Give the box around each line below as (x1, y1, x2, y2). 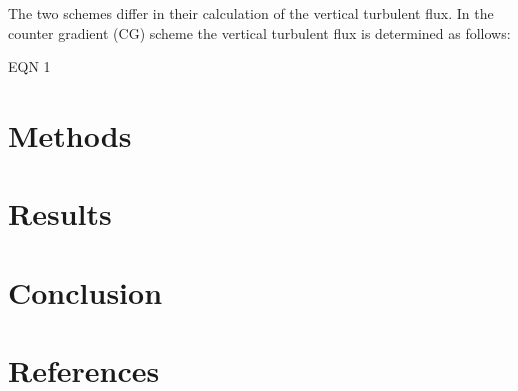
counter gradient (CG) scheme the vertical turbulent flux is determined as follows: (8, 22, 511, 43)
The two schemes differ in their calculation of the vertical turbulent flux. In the (8, 3, 494, 23)
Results (8, 193, 112, 234)
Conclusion (8, 271, 163, 312)
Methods (8, 114, 132, 155)
